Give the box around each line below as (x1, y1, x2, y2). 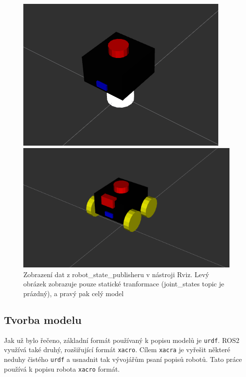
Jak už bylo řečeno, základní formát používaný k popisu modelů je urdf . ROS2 (4, 335, 240, 345)
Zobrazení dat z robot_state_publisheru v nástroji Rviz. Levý (23, 269, 209, 279)
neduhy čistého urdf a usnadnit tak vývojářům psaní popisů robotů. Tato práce (4, 354, 242, 364)
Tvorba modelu (4, 312, 82, 327)
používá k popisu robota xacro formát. (4, 363, 120, 374)
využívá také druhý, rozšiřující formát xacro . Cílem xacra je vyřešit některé (4, 344, 230, 355)
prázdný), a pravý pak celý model (23, 288, 124, 298)
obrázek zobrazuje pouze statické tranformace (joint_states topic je (23, 279, 224, 289)
